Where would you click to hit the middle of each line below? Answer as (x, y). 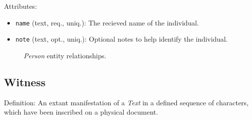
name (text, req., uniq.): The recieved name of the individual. (107, 22)
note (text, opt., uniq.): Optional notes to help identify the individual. (122, 39)
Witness (25, 82)
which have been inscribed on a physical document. (81, 112)
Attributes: (21, 6)
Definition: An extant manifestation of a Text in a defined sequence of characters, (126, 102)
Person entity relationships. (65, 55)
